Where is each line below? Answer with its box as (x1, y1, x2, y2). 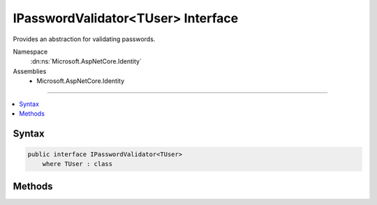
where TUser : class (42, 160, 113, 168)
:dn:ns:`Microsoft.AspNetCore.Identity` (30, 57, 142, 66)
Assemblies (13, 67, 47, 75)
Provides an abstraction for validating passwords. (13, 35, 156, 43)
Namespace (13, 47, 48, 56)
